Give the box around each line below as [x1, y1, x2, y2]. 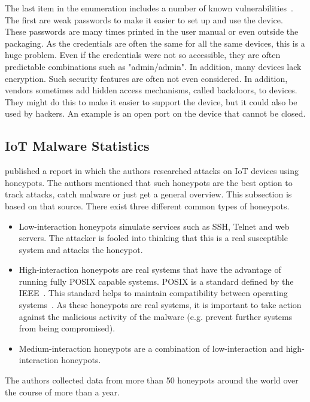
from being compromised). [19, 322, 116, 334]
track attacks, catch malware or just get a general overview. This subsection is [5, 188, 292, 200]
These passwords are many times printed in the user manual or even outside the [5, 25, 299, 38]
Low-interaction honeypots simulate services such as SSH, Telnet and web [19, 220, 290, 232]
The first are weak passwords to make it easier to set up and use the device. [5, 13, 283, 26]
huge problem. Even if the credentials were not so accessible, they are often [5, 48, 281, 61]
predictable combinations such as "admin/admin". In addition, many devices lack [5, 60, 302, 72]
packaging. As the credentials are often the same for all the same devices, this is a [5, 36, 305, 49]
